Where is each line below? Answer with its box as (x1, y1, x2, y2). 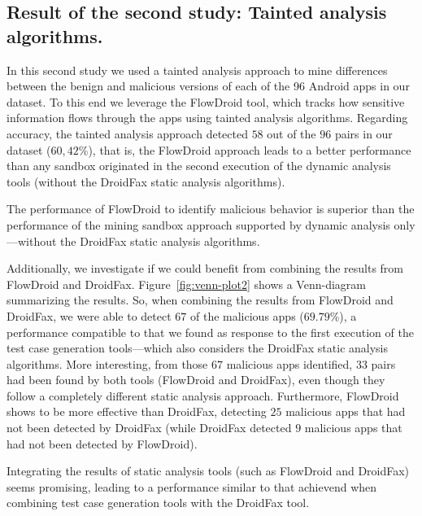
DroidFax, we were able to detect (7, 307, 172, 324)
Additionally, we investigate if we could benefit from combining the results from (7, 260, 404, 277)
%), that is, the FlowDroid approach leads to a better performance (78, 141, 411, 158)
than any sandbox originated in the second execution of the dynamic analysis (7, 157, 391, 174)
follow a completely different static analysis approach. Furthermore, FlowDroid (7, 387, 399, 404)
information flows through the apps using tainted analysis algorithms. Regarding (7, 109, 408, 126)
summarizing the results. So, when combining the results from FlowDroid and (7, 291, 394, 308)
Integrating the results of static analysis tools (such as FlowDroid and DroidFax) (7, 462, 410, 479)
